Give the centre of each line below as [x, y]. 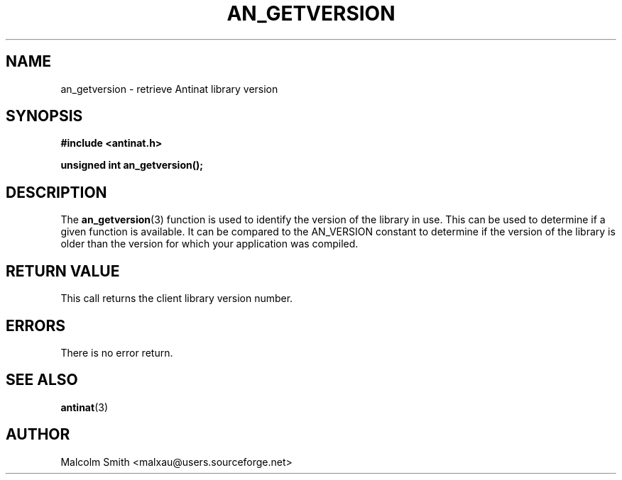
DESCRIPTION [56, 192]
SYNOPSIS [44, 116]
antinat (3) [84, 407]
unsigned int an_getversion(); [132, 165]
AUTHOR [38, 435]
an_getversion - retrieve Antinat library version [169, 89]
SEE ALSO [42, 380]
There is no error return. [117, 352]
